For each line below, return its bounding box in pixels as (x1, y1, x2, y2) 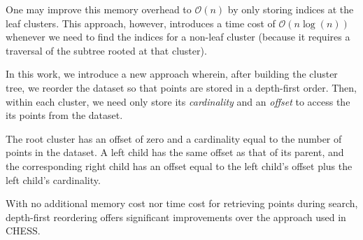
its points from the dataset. (6, 108, 123, 122)
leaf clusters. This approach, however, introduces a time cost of (6, 15, 276, 30)
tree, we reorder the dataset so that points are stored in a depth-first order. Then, (6, 80, 357, 94)
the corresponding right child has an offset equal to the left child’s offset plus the (6, 158, 353, 173)
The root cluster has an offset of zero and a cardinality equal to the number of (6, 131, 342, 146)
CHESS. (6, 223, 41, 238)
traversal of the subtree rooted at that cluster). (6, 43, 207, 57)
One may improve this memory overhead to (6, 2, 192, 16)
